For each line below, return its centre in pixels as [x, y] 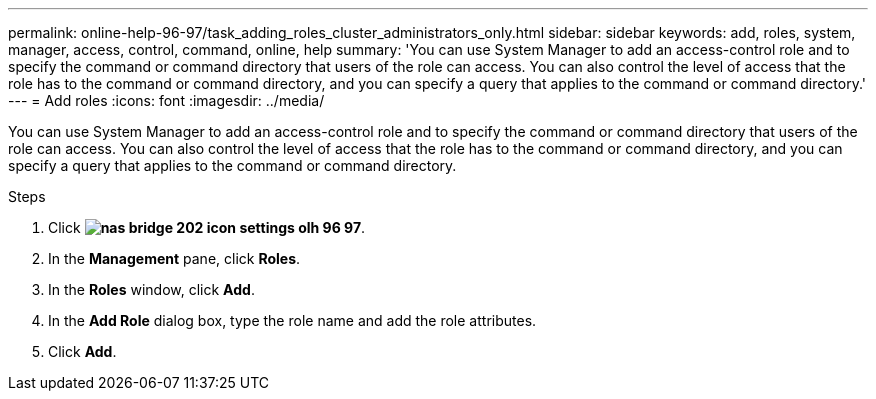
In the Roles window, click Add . [151, 289]
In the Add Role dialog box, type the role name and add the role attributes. [292, 320]
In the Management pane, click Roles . [174, 258]
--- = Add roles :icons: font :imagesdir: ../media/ [166, 100]
